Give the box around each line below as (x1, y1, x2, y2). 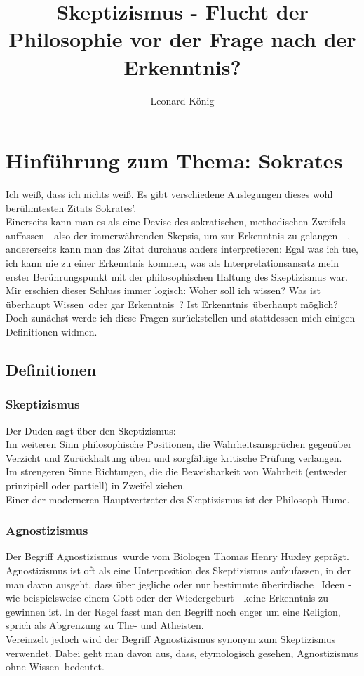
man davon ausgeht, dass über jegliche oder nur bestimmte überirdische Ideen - (6, 576, 351, 591)
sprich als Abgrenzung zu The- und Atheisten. (6, 618, 204, 632)
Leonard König (150, 93, 215, 107)
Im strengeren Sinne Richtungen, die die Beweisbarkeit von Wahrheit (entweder (6, 464, 347, 479)
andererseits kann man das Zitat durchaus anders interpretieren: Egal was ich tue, (6, 241, 358, 256)
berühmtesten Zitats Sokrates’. (6, 200, 137, 215)
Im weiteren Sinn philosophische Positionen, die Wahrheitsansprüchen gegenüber (6, 437, 352, 451)
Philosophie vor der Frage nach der (8, 25, 356, 53)
